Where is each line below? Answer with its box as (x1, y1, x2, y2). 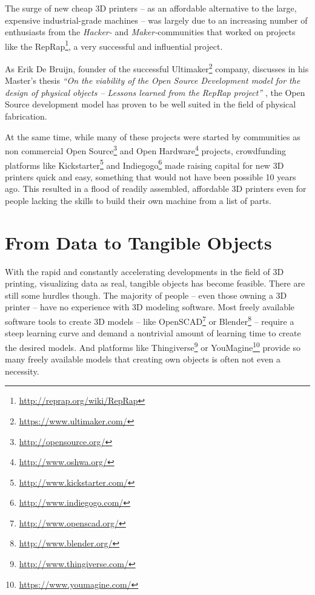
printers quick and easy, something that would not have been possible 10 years (5, 170, 296, 183)
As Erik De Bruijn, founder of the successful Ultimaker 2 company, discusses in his (5, 61, 309, 75)
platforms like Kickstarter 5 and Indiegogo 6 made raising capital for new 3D (5, 157, 284, 171)
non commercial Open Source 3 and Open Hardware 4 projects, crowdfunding (5, 143, 286, 157)
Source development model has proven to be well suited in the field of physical (5, 98, 296, 110)
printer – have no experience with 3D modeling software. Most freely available (5, 301, 295, 313)
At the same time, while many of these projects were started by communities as (5, 130, 300, 143)
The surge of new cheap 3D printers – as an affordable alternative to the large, (5, 2, 297, 14)
